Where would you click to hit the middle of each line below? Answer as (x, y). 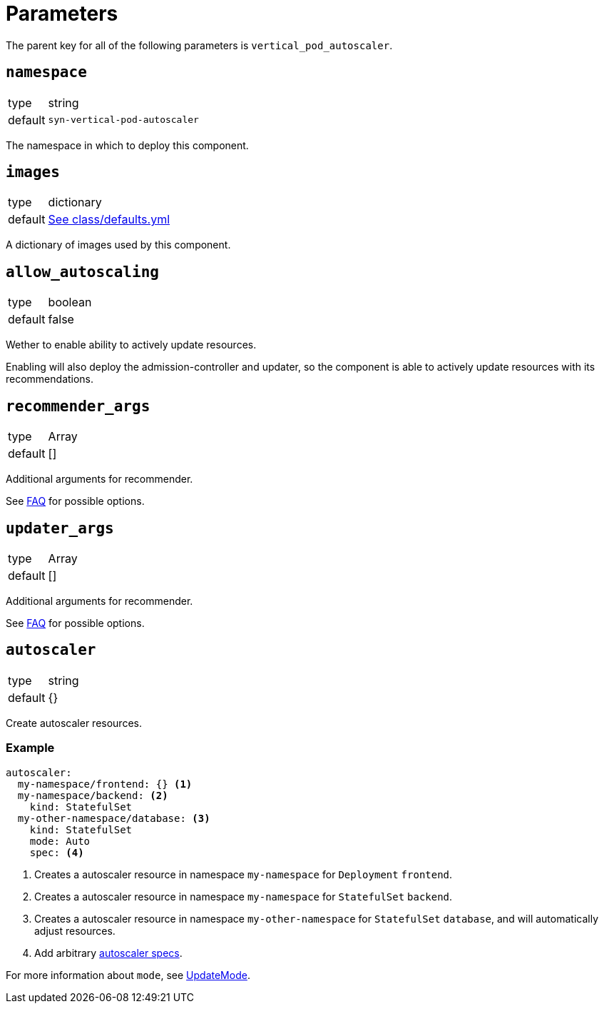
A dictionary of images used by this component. (118, 245)
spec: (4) (57, 852)
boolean (70, 302)
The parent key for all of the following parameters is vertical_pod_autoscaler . (199, 45)
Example (30, 748)
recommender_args (78, 406)
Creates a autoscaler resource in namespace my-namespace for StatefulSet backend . (244, 896)
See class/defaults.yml (109, 220)
